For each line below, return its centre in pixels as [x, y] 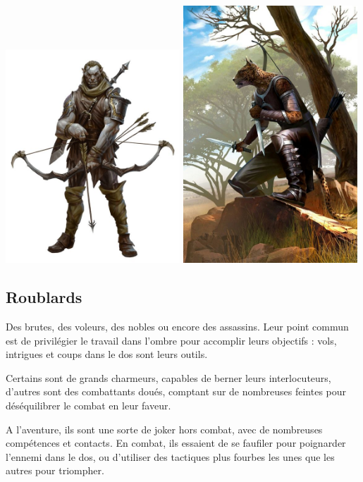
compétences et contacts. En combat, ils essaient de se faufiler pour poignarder [176, 443]
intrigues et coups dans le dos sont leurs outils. [107, 354]
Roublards [44, 297]
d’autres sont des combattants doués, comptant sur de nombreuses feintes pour [176, 391]
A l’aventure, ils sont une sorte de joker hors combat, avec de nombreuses [164, 429]
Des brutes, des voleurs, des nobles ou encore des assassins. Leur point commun [177, 326]
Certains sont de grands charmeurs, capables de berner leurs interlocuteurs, [168, 377]
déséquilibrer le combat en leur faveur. [88, 405]
